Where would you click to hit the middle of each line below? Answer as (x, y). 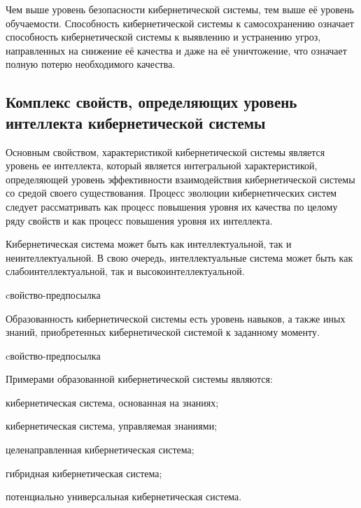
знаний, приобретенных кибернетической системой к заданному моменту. (163, 332)
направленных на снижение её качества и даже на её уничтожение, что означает (176, 50)
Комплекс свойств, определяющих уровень (151, 102)
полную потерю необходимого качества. (91, 64)
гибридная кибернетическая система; (84, 473)
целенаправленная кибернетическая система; (100, 450)
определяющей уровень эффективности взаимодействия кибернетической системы (180, 179)
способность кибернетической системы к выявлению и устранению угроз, (163, 37)
